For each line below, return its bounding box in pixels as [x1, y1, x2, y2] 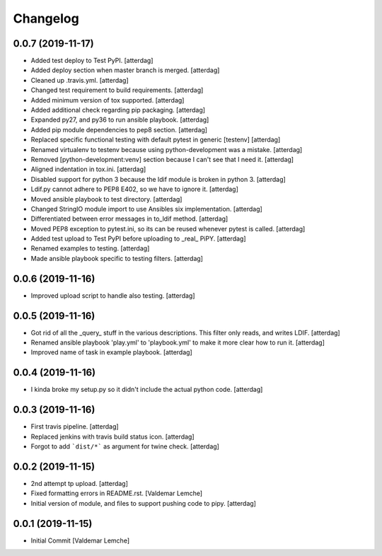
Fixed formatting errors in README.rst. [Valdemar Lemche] [30, 489, 203, 498]
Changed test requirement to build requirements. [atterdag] [30, 86, 204, 95]
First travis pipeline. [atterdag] [30, 422, 120, 431]
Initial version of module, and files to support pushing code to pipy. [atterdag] [30, 499, 256, 507]
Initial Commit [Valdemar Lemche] [30, 536, 130, 545]
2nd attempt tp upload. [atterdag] [30, 479, 129, 487]
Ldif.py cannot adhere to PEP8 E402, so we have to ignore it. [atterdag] [30, 185, 238, 194]
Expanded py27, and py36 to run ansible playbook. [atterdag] [30, 115, 209, 124]
